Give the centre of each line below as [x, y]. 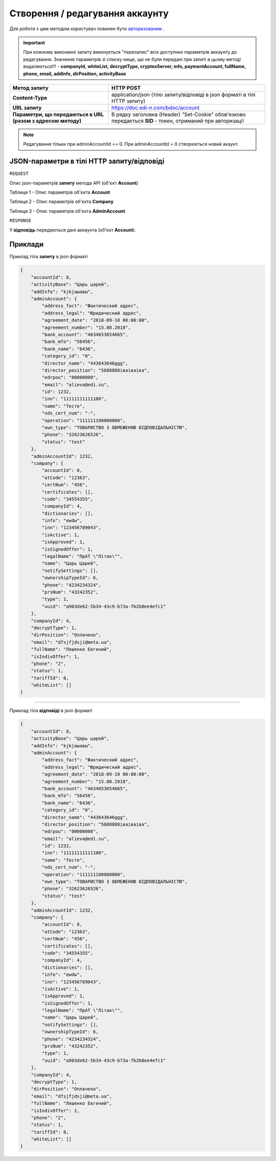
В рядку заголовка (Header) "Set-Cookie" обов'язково [179, 114]
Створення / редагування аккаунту [89, 13]
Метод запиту [30, 88]
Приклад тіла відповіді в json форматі [51, 711]
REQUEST [19, 174]
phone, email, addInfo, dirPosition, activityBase [75, 74]
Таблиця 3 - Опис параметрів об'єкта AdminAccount [67, 211]
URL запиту [27, 107]
